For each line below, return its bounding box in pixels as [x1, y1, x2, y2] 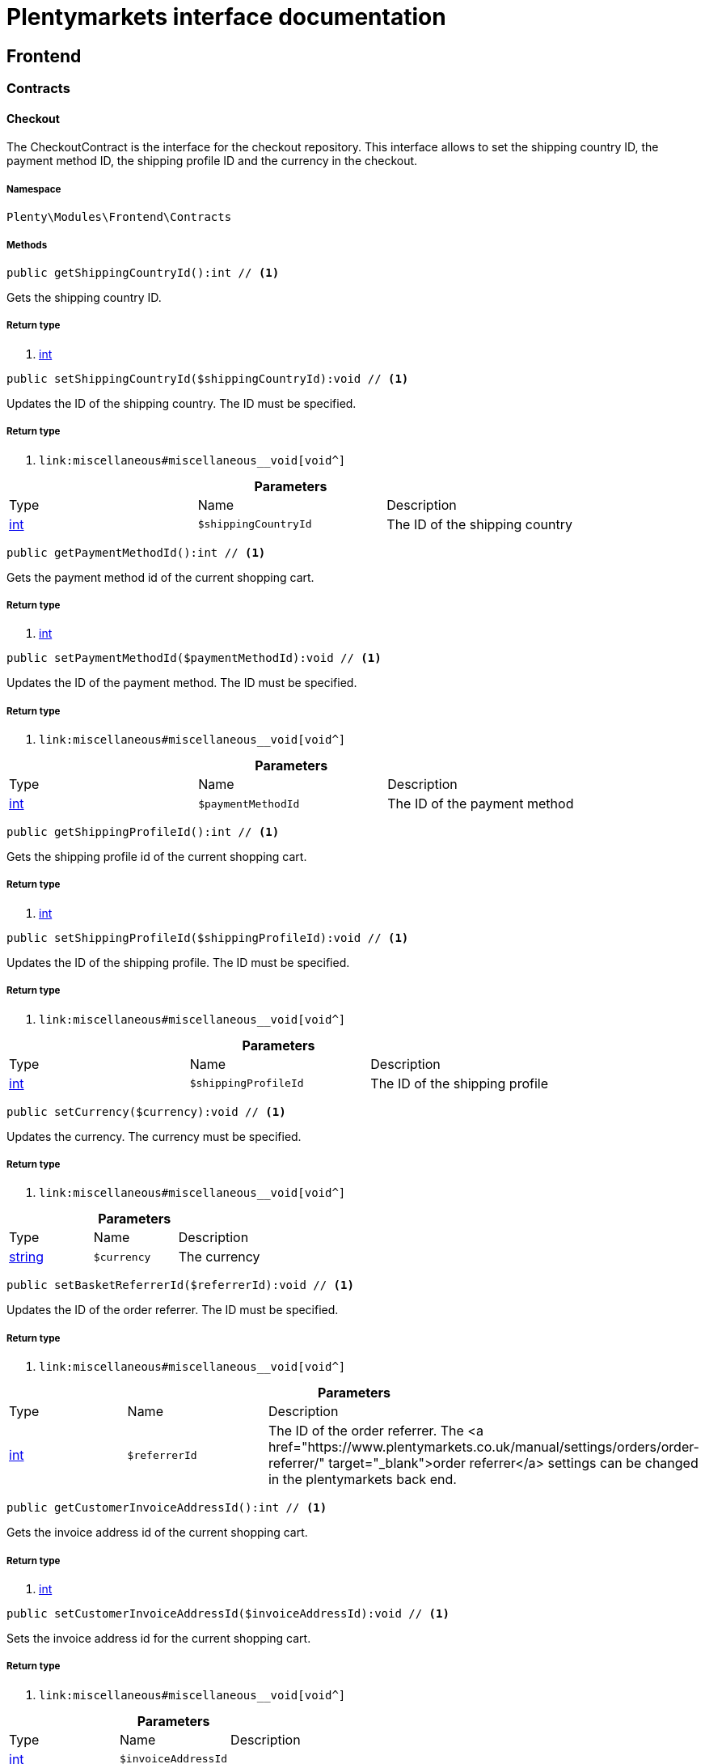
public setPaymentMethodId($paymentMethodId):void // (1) [6, 651, 382, 665]
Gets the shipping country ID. [6, 290, 162, 304]
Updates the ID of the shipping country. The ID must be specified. [6, 396, 357, 410]
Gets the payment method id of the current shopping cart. [6, 570, 315, 584]
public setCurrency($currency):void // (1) [6, 1105, 286, 1118]
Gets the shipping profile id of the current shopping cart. [6, 850, 307, 864]
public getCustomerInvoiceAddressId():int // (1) [6, 1501, 327, 1515]
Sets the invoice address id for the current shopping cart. [6, 1630, 311, 1645]
